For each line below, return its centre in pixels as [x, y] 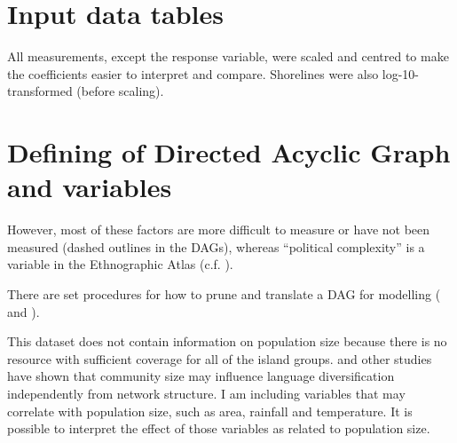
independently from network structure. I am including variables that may [206, 393]
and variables [90, 187]
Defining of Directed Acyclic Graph [229, 152]
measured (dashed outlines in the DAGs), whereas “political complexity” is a [216, 246]
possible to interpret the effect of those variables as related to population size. [219, 428]
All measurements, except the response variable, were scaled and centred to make [228, 56]
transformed [40, 91]
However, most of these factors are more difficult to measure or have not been [219, 229]
